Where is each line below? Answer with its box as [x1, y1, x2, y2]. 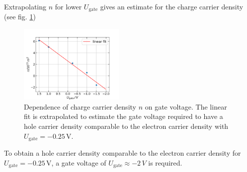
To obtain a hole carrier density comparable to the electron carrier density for [4, 147, 241, 158]
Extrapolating [4, 1, 47, 11]
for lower [55, 1, 82, 11]
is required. [148, 157, 182, 168]
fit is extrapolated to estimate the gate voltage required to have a [24, 111, 223, 121]
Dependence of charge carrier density [24, 101, 136, 112]
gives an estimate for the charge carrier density [100, 1, 244, 11]
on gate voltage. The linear [145, 101, 227, 112]
